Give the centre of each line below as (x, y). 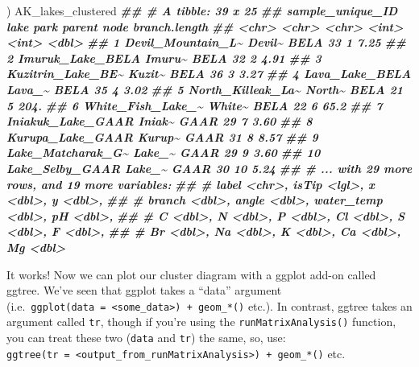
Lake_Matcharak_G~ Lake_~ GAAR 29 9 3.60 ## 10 (164, 153)
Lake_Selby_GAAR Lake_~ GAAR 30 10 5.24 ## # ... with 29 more (209, 168)
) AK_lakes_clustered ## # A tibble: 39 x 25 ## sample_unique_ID (202, 10)
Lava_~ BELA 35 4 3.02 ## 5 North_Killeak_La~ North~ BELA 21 (205, 89)
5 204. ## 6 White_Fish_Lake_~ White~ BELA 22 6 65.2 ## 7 (195, 105)
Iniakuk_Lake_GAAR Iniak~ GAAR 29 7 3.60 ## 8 (160, 121)
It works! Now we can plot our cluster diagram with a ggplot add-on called (191, 274)
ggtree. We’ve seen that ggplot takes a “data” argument (144, 290)
